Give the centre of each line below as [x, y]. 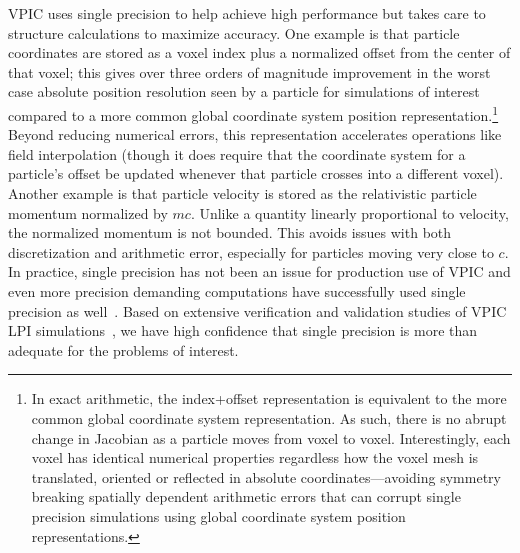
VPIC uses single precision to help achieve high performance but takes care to [247, 13]
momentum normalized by [88, 212]
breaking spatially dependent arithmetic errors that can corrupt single [246, 496]
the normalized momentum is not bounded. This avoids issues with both [230, 232]
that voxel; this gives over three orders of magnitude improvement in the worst [249, 71]
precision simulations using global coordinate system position [218, 515]
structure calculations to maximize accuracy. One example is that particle [234, 32]
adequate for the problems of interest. [123, 349]
